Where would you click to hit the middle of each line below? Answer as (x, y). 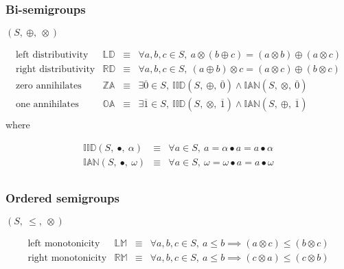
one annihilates (47, 105)
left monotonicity (64, 244)
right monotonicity (67, 258)
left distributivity (52, 55)
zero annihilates (48, 86)
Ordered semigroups (62, 197)
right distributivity (55, 70)
